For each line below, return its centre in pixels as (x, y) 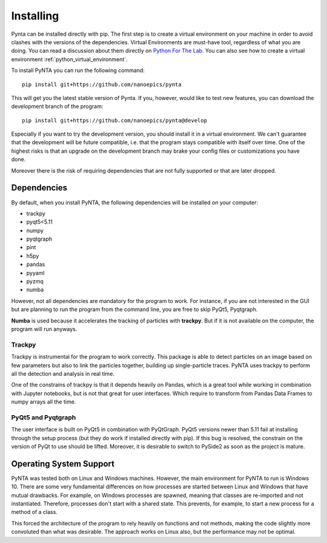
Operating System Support (63, 464)
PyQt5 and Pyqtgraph (44, 417)
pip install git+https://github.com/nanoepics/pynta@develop (114, 120)
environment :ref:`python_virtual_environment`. (69, 59)
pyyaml (35, 273)
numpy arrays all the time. (44, 402)
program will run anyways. (44, 329)
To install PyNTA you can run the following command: (78, 70)
